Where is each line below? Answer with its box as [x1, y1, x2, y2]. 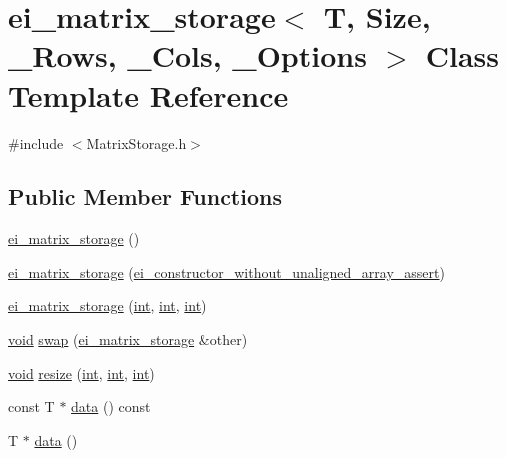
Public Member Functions [8, 181, 282, 212]
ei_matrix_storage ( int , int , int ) [8, 295, 207, 316]
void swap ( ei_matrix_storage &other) [8, 329, 248, 350]
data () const [71, 396, 151, 417]
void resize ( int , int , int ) [8, 362, 155, 383]
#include [8, 132, 64, 153]
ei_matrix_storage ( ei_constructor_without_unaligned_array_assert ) [8, 261, 445, 282]
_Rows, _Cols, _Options [8, 35, 367, 76]
